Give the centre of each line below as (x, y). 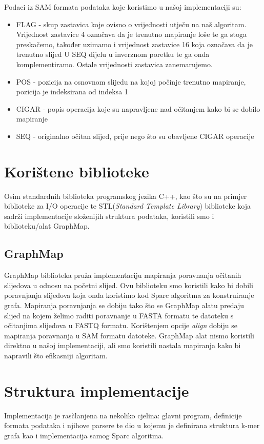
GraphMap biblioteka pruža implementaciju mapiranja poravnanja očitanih (123, 275)
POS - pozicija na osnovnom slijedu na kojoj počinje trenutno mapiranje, (131, 81)
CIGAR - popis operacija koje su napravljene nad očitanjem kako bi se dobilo (138, 108)
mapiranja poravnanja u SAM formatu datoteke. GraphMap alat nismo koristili (129, 335)
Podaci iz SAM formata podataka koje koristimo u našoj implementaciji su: (123, 7)
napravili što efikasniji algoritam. (56, 355)
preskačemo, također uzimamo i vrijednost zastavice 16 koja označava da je (134, 44)
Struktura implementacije (97, 390)
